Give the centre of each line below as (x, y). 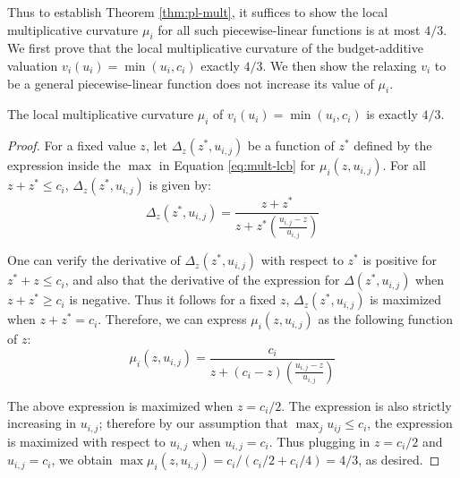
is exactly (392, 114)
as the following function (385, 319)
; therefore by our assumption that (193, 423)
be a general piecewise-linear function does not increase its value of (191, 83)
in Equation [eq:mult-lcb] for (237, 165)
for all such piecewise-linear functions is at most (289, 29)
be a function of (291, 145)
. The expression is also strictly (366, 405)
